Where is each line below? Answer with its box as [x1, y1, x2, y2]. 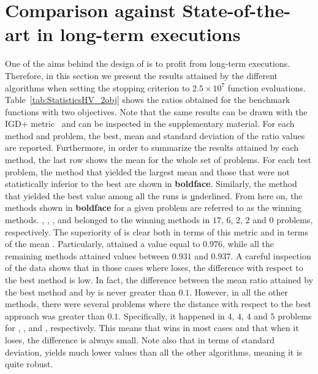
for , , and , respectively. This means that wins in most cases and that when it [5, 321, 299, 334]
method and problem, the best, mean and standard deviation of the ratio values [5, 129, 305, 142]
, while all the [222, 237, 274, 250]
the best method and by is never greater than [5, 285, 176, 298]
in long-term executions [37, 21, 241, 47]
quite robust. [5, 357, 53, 370]
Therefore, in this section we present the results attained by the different [5, 69, 278, 82]
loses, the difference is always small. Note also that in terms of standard [5, 333, 275, 346]
